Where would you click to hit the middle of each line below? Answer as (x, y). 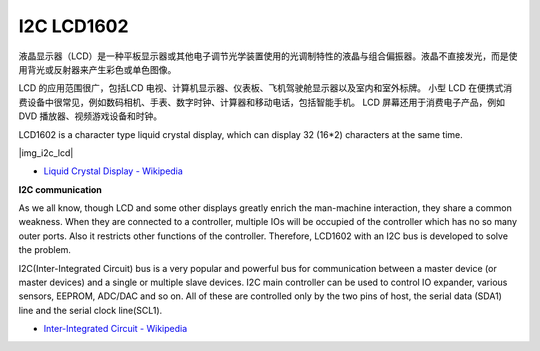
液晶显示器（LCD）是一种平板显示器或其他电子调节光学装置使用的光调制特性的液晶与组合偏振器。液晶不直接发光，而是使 (268, 56)
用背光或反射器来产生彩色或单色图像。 (97, 69)
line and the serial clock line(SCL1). (90, 310)
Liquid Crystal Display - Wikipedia (113, 171)
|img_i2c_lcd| (46, 152)
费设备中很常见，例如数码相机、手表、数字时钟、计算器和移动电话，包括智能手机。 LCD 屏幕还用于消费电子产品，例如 (261, 102)
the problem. (45, 250)
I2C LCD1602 (73, 26)
